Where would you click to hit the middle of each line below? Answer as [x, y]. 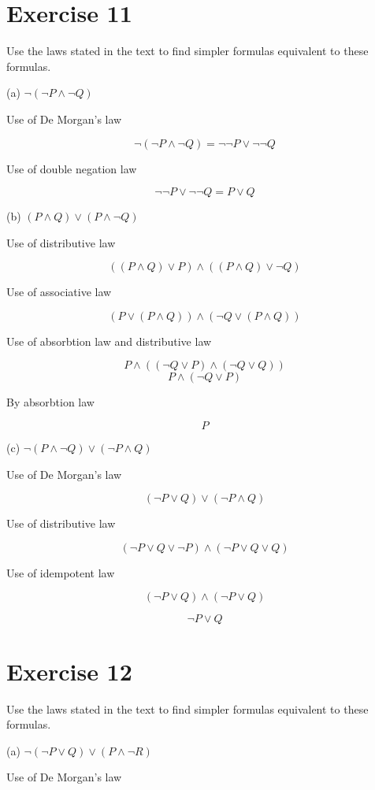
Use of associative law [59, 292]
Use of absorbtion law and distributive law [109, 341]
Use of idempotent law [61, 572]
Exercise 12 [69, 671]
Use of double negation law [72, 168]
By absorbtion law [50, 402]
